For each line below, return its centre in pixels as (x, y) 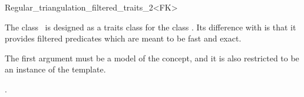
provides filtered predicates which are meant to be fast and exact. (123, 38)
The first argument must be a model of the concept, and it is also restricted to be (152, 58)
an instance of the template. (55, 69)
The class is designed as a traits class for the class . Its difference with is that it (151, 27)
